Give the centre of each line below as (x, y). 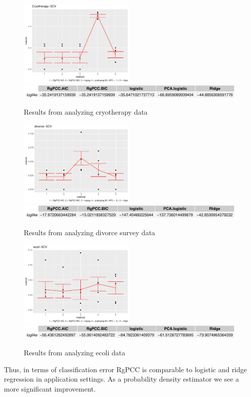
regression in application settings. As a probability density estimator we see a (122, 379)
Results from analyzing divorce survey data (90, 232)
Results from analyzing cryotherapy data (86, 112)
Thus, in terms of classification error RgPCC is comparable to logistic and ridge (125, 369)
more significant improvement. (50, 388)
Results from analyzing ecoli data (75, 353)
